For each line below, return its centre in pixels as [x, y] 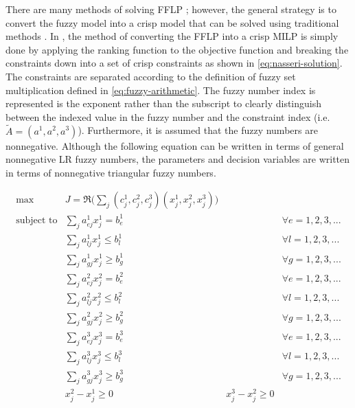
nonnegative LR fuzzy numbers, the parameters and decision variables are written [178, 159]
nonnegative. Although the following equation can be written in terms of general [175, 145]
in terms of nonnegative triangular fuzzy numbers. [111, 172]
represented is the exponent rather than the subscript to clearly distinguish [163, 103]
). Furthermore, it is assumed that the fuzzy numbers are [198, 130]
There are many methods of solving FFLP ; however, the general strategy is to [171, 9]
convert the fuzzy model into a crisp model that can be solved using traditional [172, 22]
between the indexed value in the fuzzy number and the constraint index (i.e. [168, 116]
